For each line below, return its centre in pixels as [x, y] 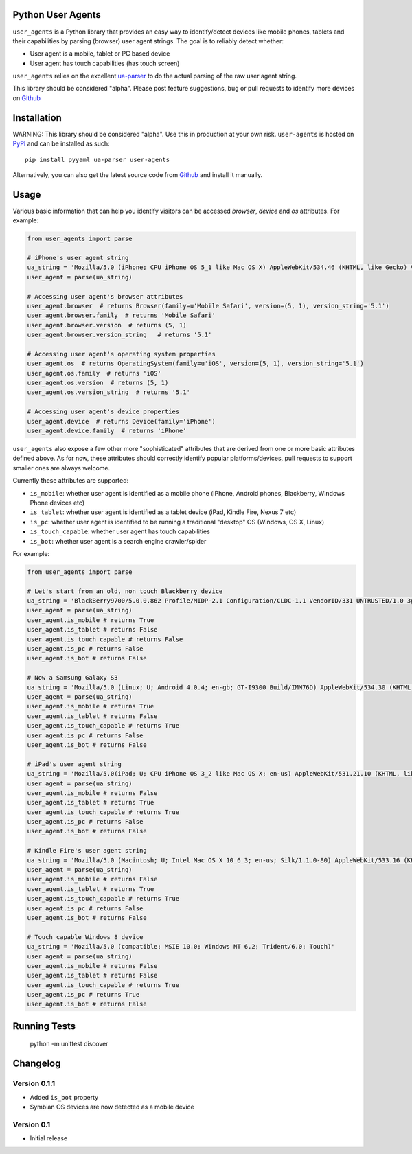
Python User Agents [57, 15]
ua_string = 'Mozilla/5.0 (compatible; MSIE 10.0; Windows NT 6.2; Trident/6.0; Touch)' [181, 947]
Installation [37, 118]
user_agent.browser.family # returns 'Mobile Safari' [121, 315]
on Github [27, 98]
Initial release [49, 1138]
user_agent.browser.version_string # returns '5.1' [119, 335]
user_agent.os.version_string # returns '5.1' [108, 392]
